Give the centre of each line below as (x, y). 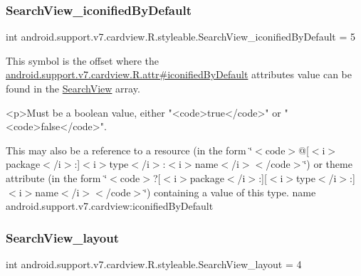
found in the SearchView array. (73, 88)
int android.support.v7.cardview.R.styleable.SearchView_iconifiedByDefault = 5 (180, 37)
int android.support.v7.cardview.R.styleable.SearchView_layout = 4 (154, 264)
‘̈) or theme (328, 164)
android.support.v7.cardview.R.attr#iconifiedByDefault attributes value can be (179, 74)
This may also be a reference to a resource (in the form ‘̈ (129, 150)
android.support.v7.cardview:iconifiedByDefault (110, 206)
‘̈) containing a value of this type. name (230, 192)
